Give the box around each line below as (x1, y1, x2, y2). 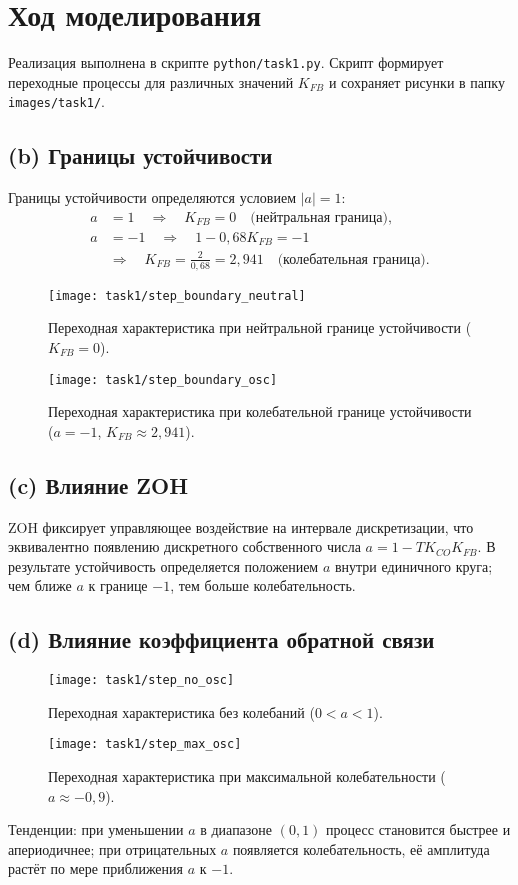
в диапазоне (200, 819, 272, 840)
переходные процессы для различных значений (8, 71, 294, 92)
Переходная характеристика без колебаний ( (48, 701, 315, 722)
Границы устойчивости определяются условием (8, 187, 297, 208)
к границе (88, 575, 148, 596)
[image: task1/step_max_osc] (48, 737, 242, 752)
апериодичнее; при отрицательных (8, 838, 217, 859)
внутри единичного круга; (334, 555, 493, 576)
